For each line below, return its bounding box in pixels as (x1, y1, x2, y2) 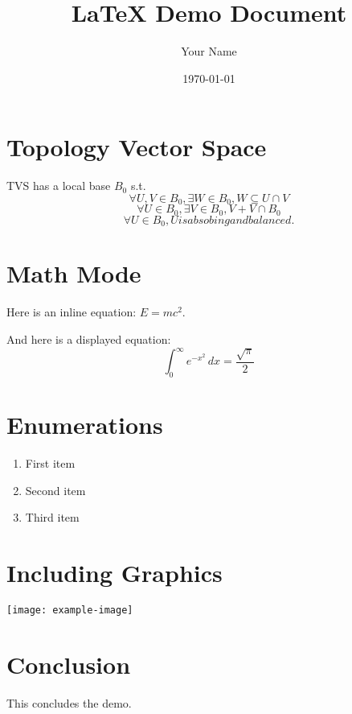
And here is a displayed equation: (6, 330, 171, 347)
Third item (25, 509, 80, 526)
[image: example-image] (6, 604, 133, 616)
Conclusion (6, 647, 131, 680)
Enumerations (6, 408, 163, 440)
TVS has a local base (6, 177, 111, 194)
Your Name (181, 43, 237, 60)
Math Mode (6, 257, 141, 290)
